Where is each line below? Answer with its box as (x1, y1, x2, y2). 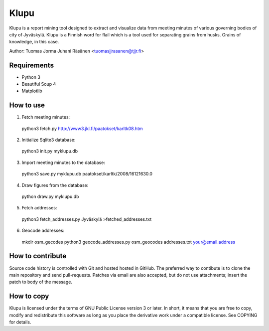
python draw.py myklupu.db (21, 193, 79, 199)
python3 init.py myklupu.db (21, 148, 78, 154)
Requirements (9, 61, 54, 69)
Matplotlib (21, 88, 42, 94)
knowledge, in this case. (9, 39, 59, 45)
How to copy (9, 292, 49, 301)
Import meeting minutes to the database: (21, 160, 106, 165)
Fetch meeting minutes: (21, 114, 70, 120)
